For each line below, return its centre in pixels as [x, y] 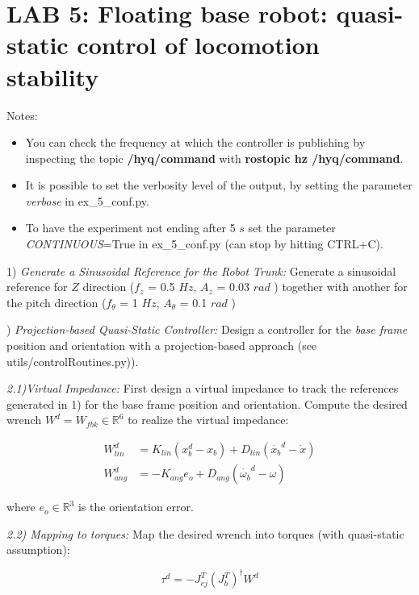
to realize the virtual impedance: [208, 420]
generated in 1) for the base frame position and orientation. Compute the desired [207, 404]
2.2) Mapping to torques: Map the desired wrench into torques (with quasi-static [205, 533]
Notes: [22, 115]
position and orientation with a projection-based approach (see [162, 345]
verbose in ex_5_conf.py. [87, 200]
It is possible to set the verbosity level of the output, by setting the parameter [219, 185]
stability [53, 76]
